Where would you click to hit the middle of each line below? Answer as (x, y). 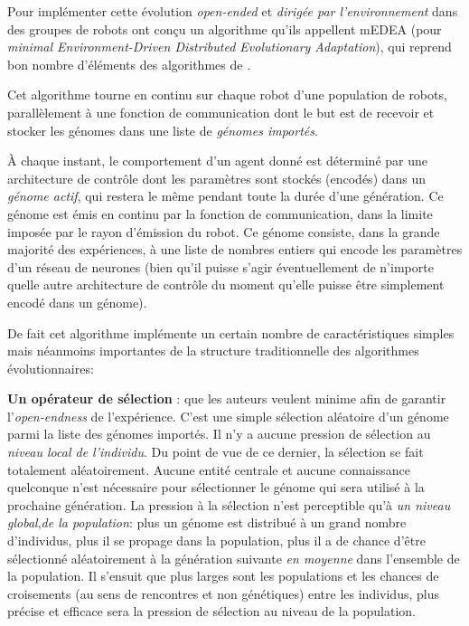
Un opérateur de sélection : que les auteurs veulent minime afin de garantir (227, 398)
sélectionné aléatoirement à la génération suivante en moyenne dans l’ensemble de (234, 558)
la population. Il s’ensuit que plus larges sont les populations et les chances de (223, 576)
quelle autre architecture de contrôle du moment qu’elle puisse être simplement (226, 285)
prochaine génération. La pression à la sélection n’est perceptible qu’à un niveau (229, 504)
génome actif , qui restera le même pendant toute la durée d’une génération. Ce (225, 196)
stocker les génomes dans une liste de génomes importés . (163, 130)
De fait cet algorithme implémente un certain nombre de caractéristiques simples (231, 332)
